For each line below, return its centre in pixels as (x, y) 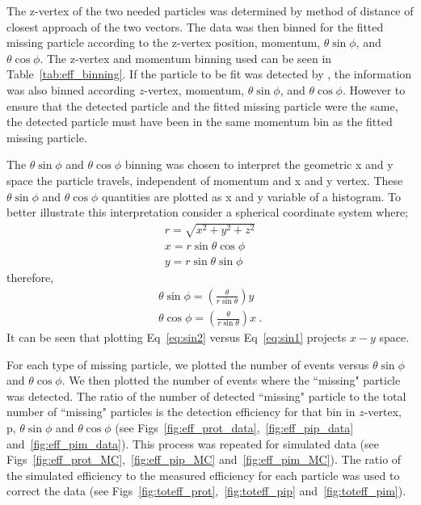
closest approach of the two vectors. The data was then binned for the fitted (195, 26)
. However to (374, 89)
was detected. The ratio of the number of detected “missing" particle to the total (206, 396)
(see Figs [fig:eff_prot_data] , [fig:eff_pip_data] (234, 427)
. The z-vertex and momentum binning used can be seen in (186, 58)
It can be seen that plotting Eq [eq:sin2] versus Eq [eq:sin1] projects (177, 337)
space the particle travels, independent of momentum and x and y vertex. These (205, 180)
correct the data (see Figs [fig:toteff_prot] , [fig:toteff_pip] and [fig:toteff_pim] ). (206, 491)
